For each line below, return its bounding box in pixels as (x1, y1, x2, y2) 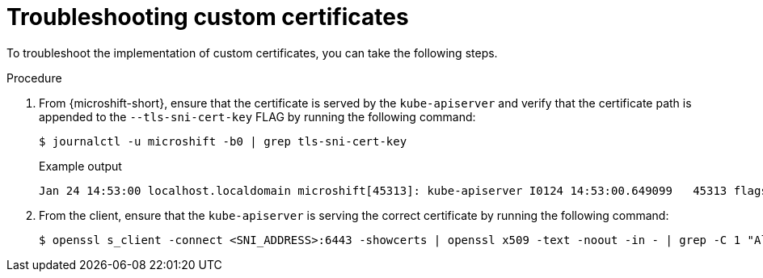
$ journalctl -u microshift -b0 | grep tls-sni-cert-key (39, 134, 407, 148)
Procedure (6, 70, 62, 85)
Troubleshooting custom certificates (6, 3, 409, 31)
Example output (39, 158, 122, 173)
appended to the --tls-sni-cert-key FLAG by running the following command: (39, 109, 476, 124)
